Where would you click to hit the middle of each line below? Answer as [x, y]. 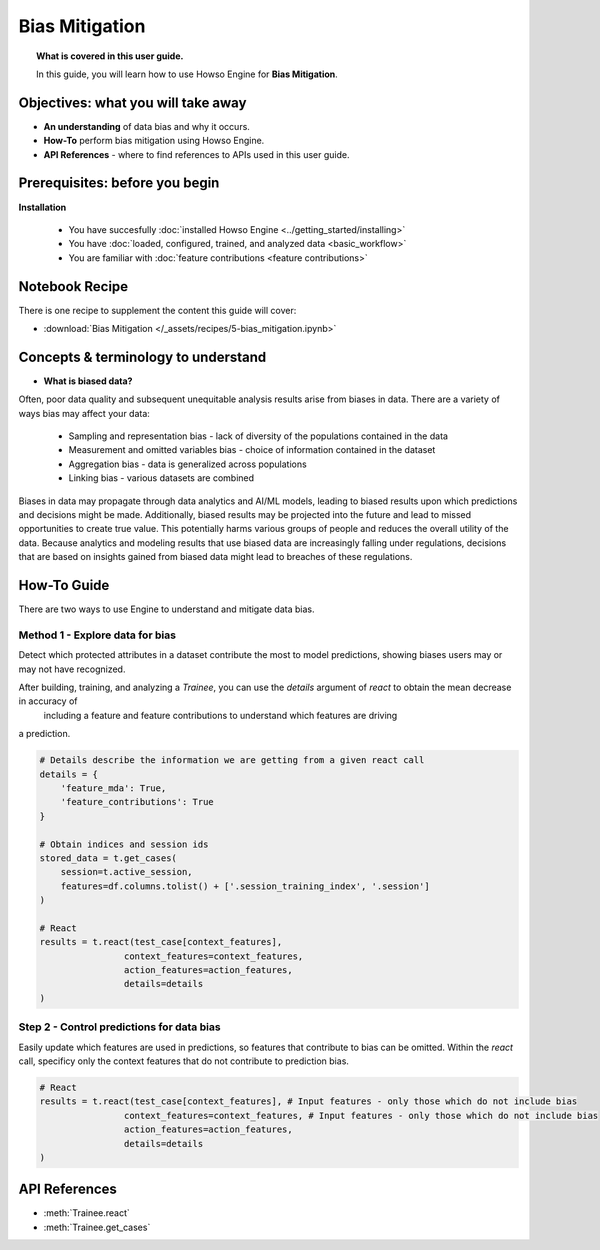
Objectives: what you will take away [132, 102]
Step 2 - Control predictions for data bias [119, 1027]
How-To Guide [64, 585]
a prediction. [44, 734]
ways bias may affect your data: [84, 413]
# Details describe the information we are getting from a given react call [232, 760]
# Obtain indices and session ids [124, 844]
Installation [42, 207]
